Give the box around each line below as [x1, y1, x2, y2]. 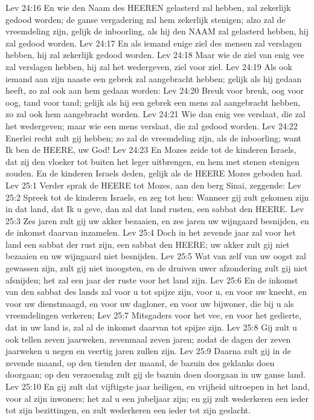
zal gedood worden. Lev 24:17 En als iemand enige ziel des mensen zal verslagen [5, 36, 302, 49]
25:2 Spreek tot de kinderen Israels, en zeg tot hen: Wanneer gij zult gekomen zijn [5, 190, 309, 203]
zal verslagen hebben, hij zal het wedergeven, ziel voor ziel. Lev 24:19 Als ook [5, 60, 292, 73]
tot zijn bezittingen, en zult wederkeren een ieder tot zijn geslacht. [5, 404, 251, 416]
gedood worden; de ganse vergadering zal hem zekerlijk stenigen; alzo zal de [5, 13, 286, 25]
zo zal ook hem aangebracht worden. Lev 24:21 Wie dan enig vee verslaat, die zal [5, 108, 306, 120]
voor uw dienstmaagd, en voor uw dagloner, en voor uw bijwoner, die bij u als [5, 297, 294, 309]
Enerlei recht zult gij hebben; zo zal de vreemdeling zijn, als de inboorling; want [5, 131, 302, 144]
